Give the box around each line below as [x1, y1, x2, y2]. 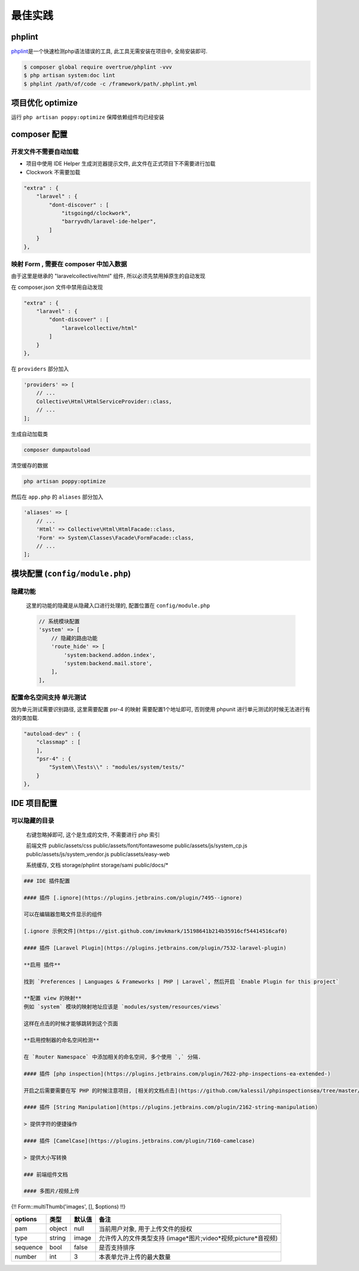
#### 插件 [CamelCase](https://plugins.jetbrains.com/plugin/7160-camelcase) [23, 1137, 255, 1144]
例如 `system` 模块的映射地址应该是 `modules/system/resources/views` [23, 1003, 223, 1010]
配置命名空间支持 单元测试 [11, 693, 87, 702]
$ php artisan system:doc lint [23, 72, 116, 79]
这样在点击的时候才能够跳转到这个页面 [23, 1020, 118, 1027]
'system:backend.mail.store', [63, 660, 153, 666]
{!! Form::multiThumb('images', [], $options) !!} [11, 1203, 126, 1210]
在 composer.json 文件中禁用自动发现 [11, 283, 103, 291]
